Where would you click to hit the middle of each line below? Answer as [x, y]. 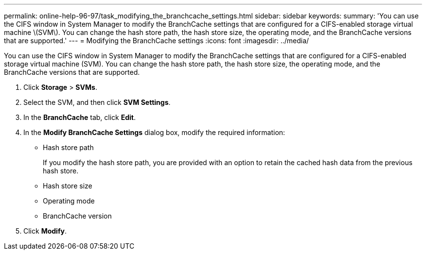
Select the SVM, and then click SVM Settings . [97, 102]
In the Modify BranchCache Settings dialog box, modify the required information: [154, 132]
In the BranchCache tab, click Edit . [80, 117]
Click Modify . [45, 231]
